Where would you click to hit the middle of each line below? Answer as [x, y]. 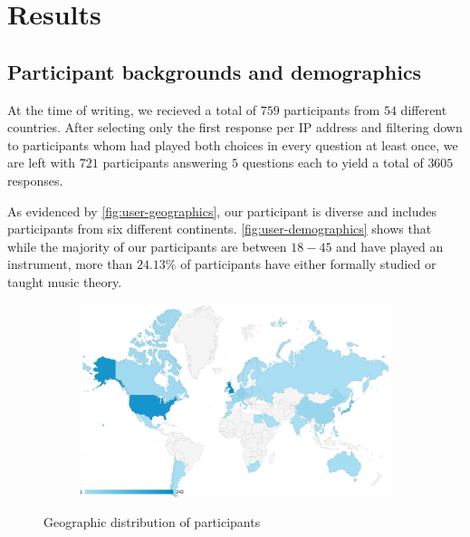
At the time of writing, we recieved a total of [132, 109]
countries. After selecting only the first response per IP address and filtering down [235, 127]
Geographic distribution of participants [152, 522]
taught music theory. [65, 281]
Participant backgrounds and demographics [215, 71]
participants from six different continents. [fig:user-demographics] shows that [220, 229]
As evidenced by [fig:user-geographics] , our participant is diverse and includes [222, 211]
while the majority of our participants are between [147, 246]
